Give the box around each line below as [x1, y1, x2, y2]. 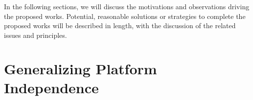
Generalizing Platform [4, 58, 157, 78]
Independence [4, 77, 99, 97]
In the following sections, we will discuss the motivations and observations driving [4, 1, 250, 11]
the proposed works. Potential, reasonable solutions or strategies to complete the [4, 11, 246, 21]
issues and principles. [4, 30, 67, 40]
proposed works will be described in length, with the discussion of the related [4, 20, 236, 31]
